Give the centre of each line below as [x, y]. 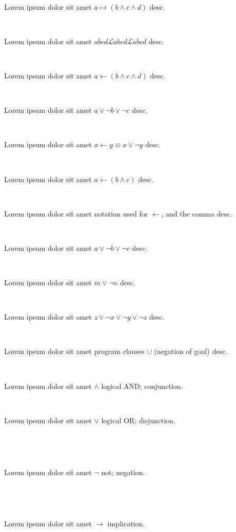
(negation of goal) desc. [191, 351]
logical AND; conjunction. [142, 386]
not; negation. [123, 472]
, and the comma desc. [197, 213]
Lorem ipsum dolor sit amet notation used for [76, 213]
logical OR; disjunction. [138, 420]
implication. [126, 524]
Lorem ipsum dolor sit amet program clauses [74, 351]
